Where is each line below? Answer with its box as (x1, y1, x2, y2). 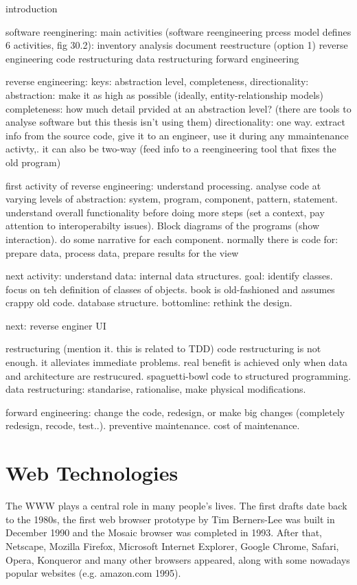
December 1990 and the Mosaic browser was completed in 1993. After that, (5, 525, 322, 540)
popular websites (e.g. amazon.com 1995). (5, 566, 181, 580)
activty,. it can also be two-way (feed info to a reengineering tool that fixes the (5, 141, 336, 156)
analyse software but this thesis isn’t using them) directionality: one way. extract (5, 115, 345, 129)
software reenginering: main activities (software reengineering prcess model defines (5, 24, 352, 38)
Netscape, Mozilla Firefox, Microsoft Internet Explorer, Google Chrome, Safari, (5, 538, 339, 553)
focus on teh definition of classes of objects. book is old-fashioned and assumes (5, 282, 335, 296)
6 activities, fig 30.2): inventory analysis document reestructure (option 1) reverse (5, 38, 348, 52)
